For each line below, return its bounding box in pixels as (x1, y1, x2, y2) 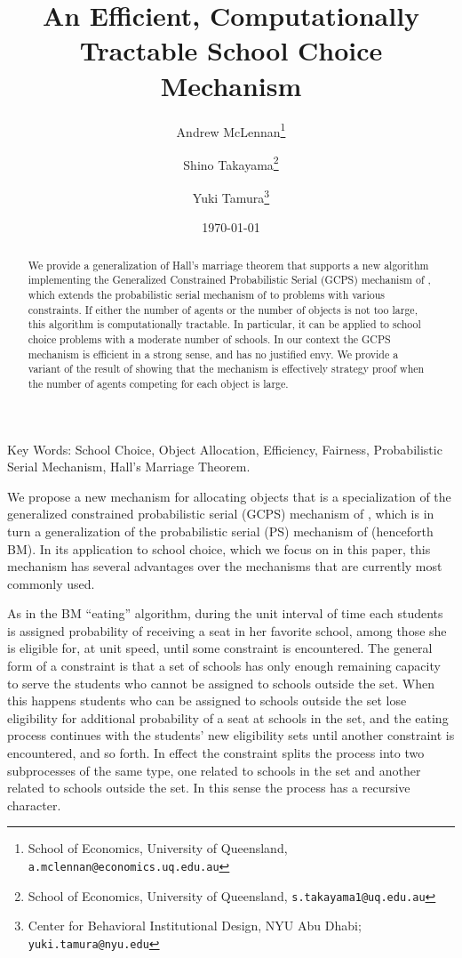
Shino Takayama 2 (183, 152, 279, 173)
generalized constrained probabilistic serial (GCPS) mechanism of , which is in (7, 504, 434, 523)
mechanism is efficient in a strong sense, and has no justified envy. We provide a (28, 346, 399, 361)
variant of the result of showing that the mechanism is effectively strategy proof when (28, 361, 425, 376)
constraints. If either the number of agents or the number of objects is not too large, (28, 302, 418, 317)
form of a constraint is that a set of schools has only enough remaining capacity (7, 656, 441, 675)
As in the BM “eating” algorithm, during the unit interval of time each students (7, 604, 443, 623)
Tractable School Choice (79, 32, 383, 68)
